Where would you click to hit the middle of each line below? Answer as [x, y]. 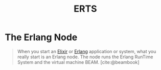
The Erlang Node [41, 37]
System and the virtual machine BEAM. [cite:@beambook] [78, 62]
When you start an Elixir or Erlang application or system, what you [87, 51]
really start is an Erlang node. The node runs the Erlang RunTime [85, 57]
